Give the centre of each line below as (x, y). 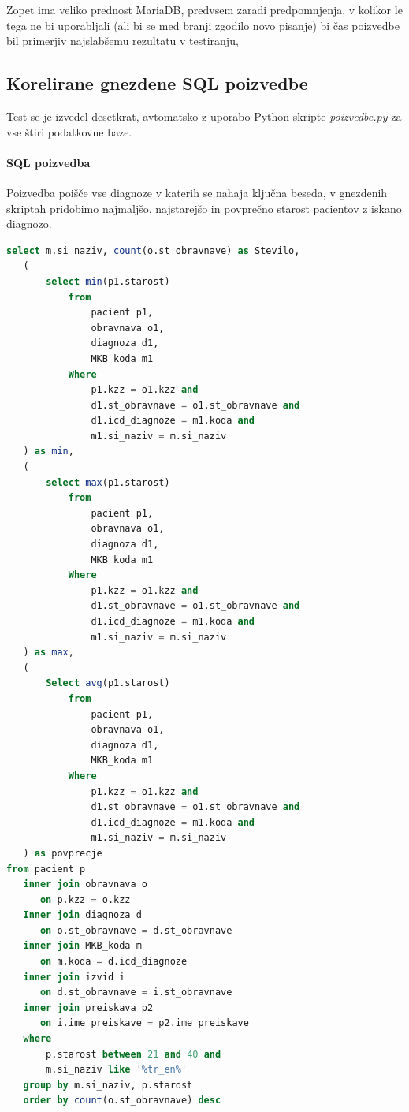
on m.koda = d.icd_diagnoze (113, 962)
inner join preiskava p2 (88, 1008)
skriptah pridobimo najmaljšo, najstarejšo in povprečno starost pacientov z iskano (204, 208)
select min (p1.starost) (108, 281)
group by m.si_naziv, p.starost (108, 1085)
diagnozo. (29, 224)
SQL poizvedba (48, 162)
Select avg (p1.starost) (108, 683)
